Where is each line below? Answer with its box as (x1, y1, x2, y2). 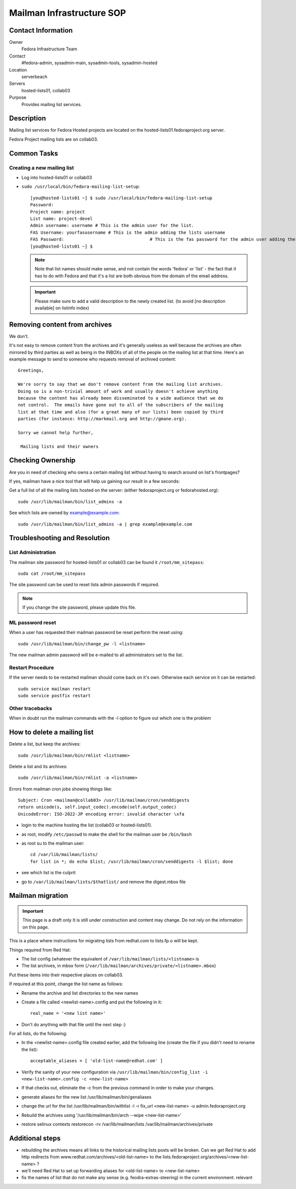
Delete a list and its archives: (9, 763, 68, 769)
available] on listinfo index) (35, 305, 89, 311)
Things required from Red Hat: (9, 947, 71, 953)
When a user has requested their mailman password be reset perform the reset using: (9, 630, 184, 635)
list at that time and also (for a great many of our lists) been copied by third (18, 409, 223, 414)
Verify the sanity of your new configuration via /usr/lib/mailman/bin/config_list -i (21, 1069, 208, 1075)
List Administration (9, 549, 56, 556)
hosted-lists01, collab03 (21, 87, 71, 93)
